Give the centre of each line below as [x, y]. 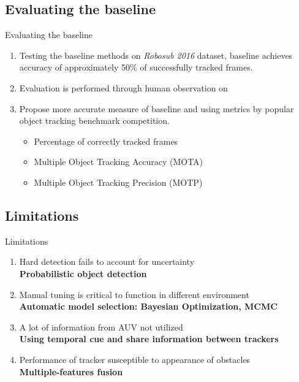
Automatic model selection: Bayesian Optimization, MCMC [148, 306]
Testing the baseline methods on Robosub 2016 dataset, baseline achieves [156, 55]
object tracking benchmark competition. [94, 120]
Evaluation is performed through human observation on [123, 87]
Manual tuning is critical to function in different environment [134, 294]
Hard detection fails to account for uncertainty [107, 262]
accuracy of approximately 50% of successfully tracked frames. [136, 67]
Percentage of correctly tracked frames [106, 141]
